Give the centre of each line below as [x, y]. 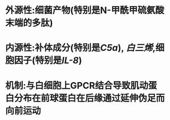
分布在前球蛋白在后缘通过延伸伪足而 [90, 98]
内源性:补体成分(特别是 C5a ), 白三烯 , [80, 48]
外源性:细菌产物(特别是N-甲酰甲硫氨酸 [85, 10]
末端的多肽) [29, 23]
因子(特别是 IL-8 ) [48, 61]
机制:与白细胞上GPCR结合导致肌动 [77, 85]
